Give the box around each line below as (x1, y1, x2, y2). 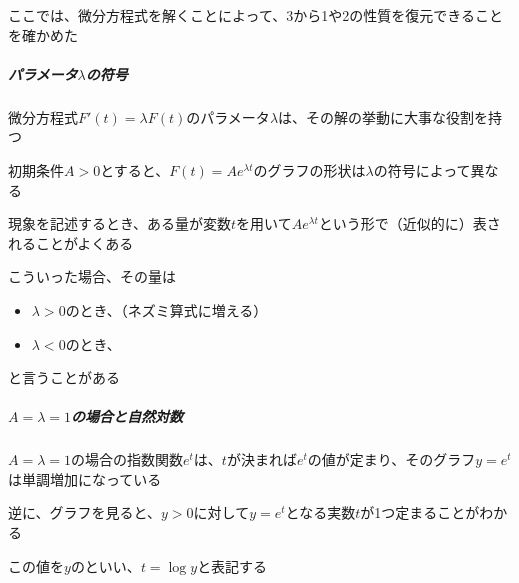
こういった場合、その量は (8, 266, 176, 287)
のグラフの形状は (253, 159, 366, 180)
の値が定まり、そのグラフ (307, 449, 476, 470)
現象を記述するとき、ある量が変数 (8, 213, 232, 234)
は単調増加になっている (8, 468, 162, 489)
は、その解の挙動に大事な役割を (278, 106, 489, 127)
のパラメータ (186, 106, 270, 127)
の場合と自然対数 (70, 406, 183, 427)
